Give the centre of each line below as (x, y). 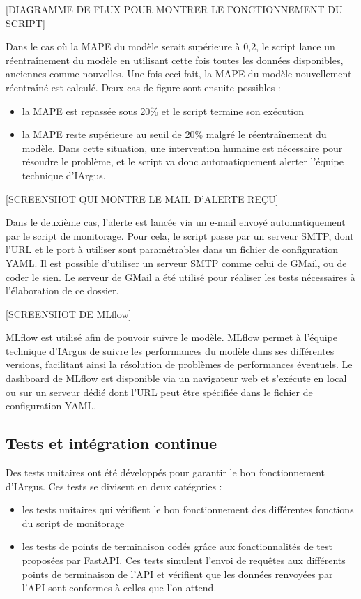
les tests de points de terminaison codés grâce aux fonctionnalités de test (177, 546)
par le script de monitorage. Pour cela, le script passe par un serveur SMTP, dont (180, 235)
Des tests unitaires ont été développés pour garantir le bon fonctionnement (166, 472)
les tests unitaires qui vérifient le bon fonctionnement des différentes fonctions (188, 509)
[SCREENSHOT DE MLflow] (69, 313)
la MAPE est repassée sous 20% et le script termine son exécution (163, 111)
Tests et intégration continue (112, 443)
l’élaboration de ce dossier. (62, 290)
